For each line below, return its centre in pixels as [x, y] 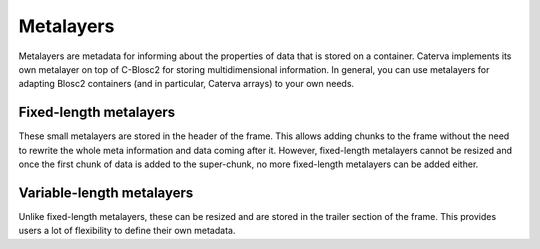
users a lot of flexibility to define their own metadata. [127, 231]
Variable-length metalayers [106, 192]
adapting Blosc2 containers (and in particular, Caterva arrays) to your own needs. [186, 84]
